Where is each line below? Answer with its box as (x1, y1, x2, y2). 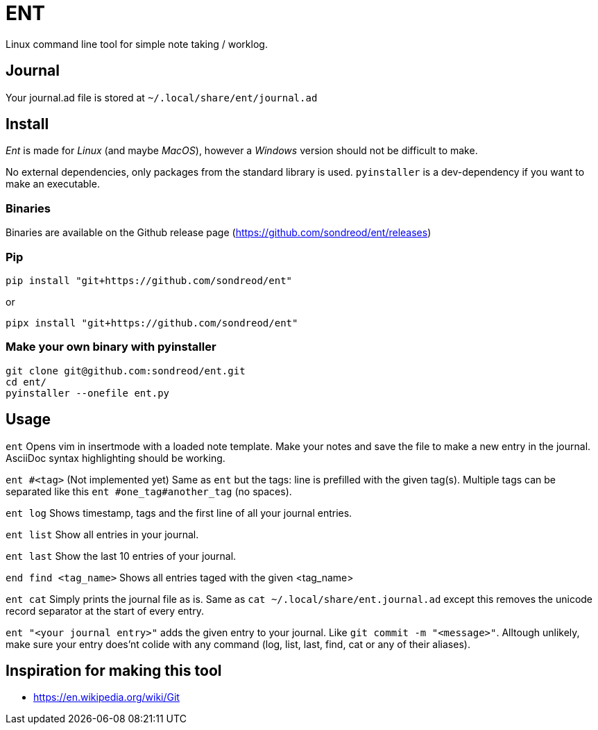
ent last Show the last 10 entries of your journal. (6, 549, 237, 562)
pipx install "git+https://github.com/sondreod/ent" (6, 317, 298, 329)
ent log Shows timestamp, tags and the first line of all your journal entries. (6, 506, 352, 519)
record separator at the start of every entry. (6, 604, 204, 617)
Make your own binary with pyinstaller (6, 340, 216, 354)
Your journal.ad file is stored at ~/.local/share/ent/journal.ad (6, 91, 318, 103)
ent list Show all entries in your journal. (6, 528, 199, 540)
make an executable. (6, 178, 100, 190)
